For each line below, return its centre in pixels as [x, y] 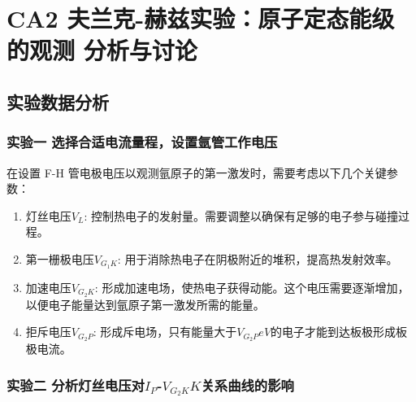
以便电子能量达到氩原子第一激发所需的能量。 [145, 304]
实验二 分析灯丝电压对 [76, 385]
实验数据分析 [58, 101]
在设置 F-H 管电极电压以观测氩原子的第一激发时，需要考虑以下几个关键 [197, 172]
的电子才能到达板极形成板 [339, 332]
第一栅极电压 [60, 258]
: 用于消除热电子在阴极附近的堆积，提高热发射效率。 [258, 258]
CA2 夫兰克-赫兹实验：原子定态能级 [201, 18]
